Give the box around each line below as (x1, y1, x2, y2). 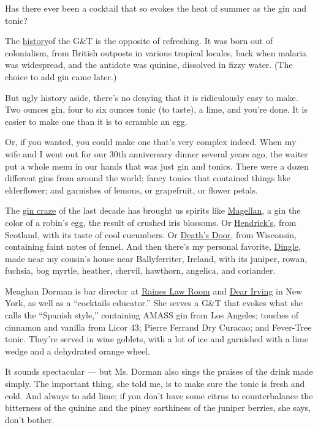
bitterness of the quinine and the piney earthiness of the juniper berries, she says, (5, 401, 311, 414)
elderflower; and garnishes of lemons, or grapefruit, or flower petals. (5, 183, 258, 196)
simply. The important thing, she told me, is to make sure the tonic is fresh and (5, 377, 305, 390)
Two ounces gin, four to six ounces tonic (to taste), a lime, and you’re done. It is (5, 103, 308, 116)
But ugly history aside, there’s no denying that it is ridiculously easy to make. (5, 91, 298, 103)
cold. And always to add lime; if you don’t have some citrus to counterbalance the (5, 389, 313, 402)
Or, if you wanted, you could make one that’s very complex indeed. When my (5, 135, 297, 148)
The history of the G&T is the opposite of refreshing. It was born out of (5, 34, 273, 47)
